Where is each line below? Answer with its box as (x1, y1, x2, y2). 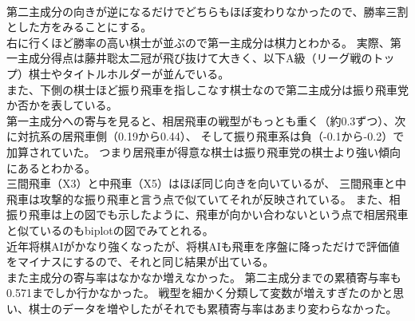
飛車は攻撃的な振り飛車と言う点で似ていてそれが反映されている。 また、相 (6, 190, 401, 207)
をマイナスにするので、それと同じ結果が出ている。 (6, 253, 275, 270)
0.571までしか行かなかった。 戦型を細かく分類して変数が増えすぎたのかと (6, 284, 393, 301)
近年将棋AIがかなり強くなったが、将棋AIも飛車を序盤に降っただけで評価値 (6, 237, 400, 254)
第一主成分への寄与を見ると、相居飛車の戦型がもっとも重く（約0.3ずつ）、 (6, 112, 395, 129)
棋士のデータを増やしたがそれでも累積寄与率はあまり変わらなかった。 (28, 299, 397, 316)
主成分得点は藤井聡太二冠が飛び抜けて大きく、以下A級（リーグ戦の (17, 50, 373, 66)
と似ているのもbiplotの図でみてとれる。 (6, 221, 214, 238)
